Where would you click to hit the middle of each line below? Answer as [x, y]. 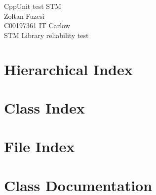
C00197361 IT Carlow [37, 25]
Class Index [44, 107]
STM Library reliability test [46, 35]
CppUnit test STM [33, 6]
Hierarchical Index [68, 69]
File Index [39, 146]
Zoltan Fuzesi [24, 16]
